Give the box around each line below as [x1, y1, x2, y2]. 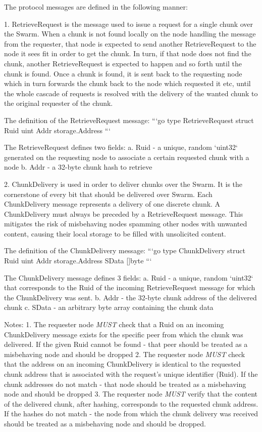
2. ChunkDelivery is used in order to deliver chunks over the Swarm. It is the [4, 178, 243, 189]
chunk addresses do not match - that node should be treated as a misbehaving [4, 378, 246, 389]
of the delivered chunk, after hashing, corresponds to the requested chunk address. [4, 398, 258, 409]
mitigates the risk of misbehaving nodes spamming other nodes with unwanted [4, 218, 247, 229]
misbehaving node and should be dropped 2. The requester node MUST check [4, 348, 245, 359]
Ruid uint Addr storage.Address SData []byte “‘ [4, 255, 152, 266]
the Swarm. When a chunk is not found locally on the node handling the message [4, 28, 256, 39]
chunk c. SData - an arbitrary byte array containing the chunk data [4, 302, 214, 312]
